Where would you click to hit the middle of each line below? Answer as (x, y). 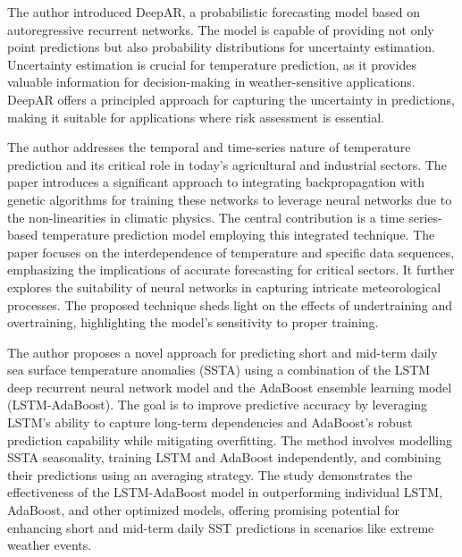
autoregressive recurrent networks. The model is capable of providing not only (221, 29)
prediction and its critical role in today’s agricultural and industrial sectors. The (227, 164)
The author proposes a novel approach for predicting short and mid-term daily (223, 352)
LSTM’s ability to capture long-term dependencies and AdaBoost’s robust (210, 422)
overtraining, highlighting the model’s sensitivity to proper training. (193, 322)
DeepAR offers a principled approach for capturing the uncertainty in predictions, (231, 99)
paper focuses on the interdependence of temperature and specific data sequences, (231, 252)
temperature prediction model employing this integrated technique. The (238, 235)
